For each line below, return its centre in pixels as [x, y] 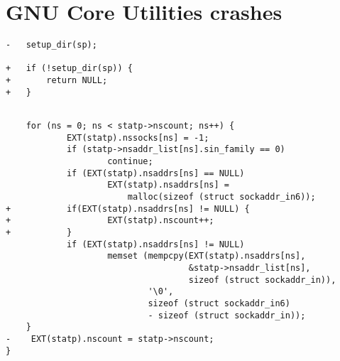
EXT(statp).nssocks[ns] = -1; [138, 138]
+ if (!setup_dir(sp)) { [69, 69]
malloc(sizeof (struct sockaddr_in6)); [221, 197]
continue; [130, 162]
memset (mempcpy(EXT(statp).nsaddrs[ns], [207, 256]
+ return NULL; [57, 81]
